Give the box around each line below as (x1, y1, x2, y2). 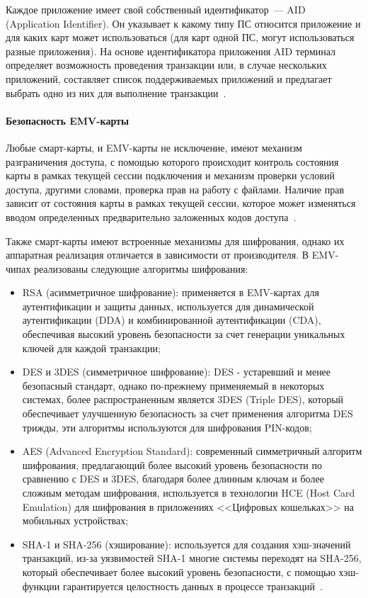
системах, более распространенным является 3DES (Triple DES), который (22, 392, 344, 407)
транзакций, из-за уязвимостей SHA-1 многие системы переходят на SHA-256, (22, 551, 362, 565)
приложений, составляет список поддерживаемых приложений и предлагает (6, 71, 332, 86)
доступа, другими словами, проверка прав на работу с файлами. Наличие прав (6, 181, 345, 196)
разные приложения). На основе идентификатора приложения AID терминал (6, 43, 336, 58)
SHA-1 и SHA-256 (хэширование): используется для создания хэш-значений (22, 536, 351, 551)
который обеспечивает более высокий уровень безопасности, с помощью (22, 564, 335, 579)
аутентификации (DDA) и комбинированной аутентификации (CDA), (22, 312, 321, 327)
